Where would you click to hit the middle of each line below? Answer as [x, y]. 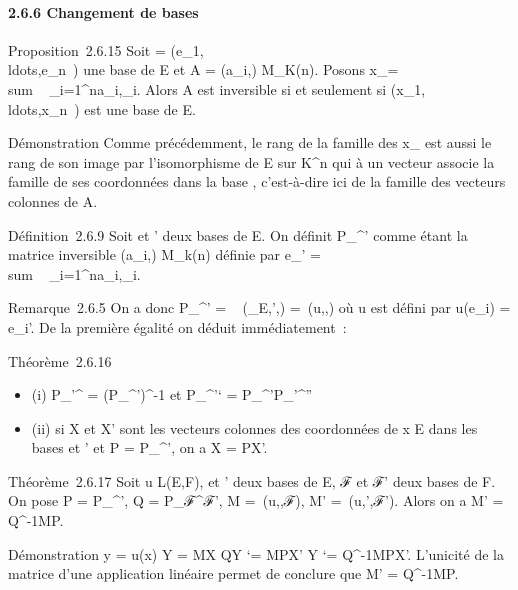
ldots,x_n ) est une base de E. [102, 108]
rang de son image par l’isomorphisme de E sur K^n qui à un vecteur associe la [251, 161]
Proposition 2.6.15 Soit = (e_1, [106, 49]
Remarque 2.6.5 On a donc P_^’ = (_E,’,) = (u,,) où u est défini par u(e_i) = [259, 307]
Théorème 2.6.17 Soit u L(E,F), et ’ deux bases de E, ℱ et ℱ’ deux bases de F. [252, 480]
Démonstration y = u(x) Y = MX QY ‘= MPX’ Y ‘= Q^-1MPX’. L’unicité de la [256, 553]
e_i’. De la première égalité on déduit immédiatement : [177, 326]
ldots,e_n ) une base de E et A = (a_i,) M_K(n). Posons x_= [203, 69]
